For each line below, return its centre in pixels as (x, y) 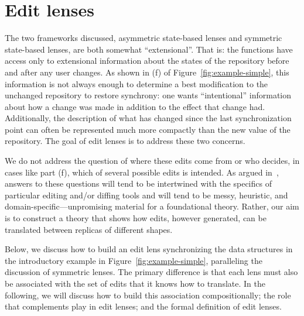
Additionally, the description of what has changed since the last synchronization (148, 118)
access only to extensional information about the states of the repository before (147, 61)
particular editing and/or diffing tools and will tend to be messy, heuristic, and (146, 195)
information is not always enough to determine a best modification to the (136, 83)
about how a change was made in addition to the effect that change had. (135, 106)
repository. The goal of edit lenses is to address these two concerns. (125, 141)
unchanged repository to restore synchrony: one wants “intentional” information (148, 95)
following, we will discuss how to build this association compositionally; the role (148, 295)
